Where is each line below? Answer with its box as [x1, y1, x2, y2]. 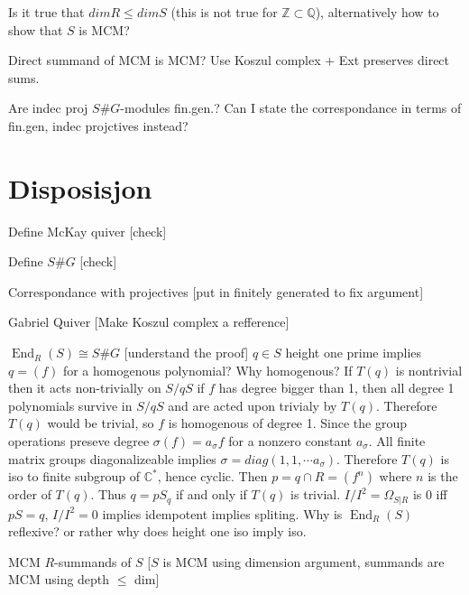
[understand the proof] [124, 343, 249, 362]
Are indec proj [8, 98, 88, 117]
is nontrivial [395, 360, 463, 379]
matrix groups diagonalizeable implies [8, 449, 216, 468]
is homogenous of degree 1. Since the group [168, 414, 408, 432]
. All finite [368, 432, 426, 451]
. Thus [90, 485, 126, 504]
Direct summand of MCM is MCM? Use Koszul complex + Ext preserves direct [8, 51, 450, 70]
